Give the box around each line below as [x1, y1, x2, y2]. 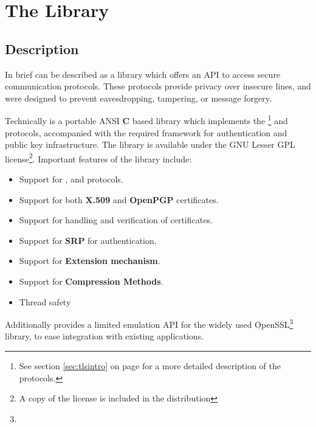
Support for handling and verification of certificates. [19, 213, 213, 226]
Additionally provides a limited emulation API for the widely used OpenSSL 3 [5, 316, 294, 330]
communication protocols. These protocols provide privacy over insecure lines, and [5, 80, 311, 92]
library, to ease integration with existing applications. [5, 330, 204, 342]
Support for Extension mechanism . [19, 254, 160, 267]
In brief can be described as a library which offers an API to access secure [5, 68, 281, 80]
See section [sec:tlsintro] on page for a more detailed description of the [19, 359, 281, 372]
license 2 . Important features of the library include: [5, 150, 192, 165]
